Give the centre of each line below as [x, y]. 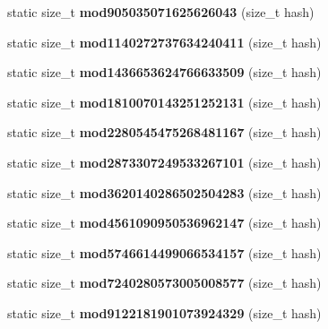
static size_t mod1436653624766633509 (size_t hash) [164, 72]
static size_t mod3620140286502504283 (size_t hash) [164, 192]
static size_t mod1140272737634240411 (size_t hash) [164, 42]
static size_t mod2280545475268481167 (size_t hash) [164, 132]
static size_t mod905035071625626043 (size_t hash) [161, 12]
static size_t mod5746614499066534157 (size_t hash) [164, 252]
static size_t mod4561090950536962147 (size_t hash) [164, 223]
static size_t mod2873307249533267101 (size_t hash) [164, 162]
